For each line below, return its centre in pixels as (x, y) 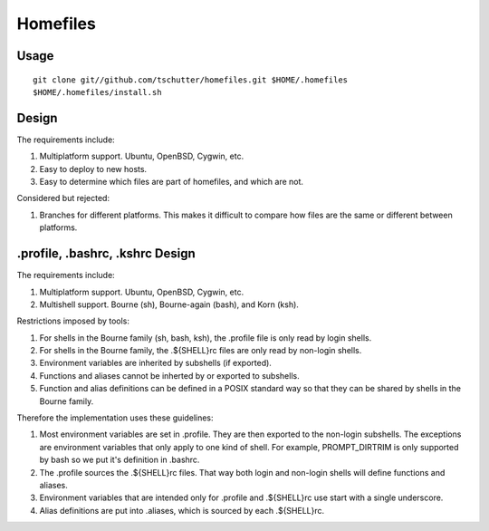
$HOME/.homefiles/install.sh (97, 92)
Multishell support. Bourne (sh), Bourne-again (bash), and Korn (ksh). (169, 304)
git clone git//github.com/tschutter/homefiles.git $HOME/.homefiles (191, 80)
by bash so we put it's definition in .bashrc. (120, 460)
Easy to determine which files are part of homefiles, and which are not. (171, 182)
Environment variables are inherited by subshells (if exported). (155, 363)
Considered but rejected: (63, 198)
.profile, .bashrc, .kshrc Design (106, 254)
